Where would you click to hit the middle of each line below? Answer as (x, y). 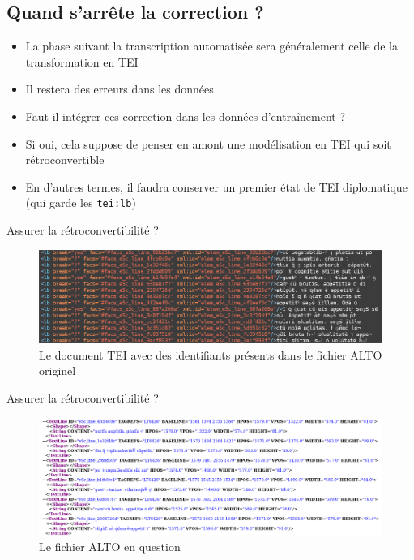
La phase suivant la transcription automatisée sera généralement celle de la (211, 46)
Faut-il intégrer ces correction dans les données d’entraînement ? (186, 116)
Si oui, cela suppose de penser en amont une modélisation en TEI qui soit (208, 143)
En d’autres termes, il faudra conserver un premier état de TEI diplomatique (216, 186)
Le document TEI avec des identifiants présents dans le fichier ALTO (211, 354)
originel (58, 370)
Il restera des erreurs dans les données (120, 89)
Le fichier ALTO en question (110, 547)
